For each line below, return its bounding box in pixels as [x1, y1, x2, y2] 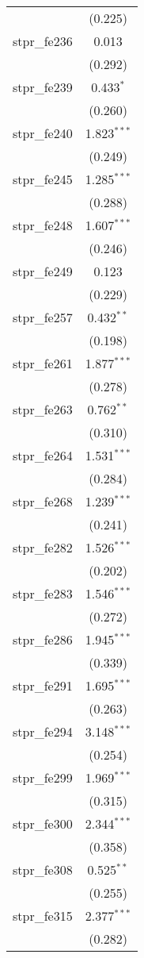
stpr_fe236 [13, 32, 73, 50]
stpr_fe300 [13, 814, 73, 833]
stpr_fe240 [13, 124, 73, 142]
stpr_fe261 [13, 354, 73, 372]
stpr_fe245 [13, 170, 73, 188]
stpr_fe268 [13, 492, 73, 510]
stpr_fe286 [13, 630, 73, 648]
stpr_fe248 [13, 216, 73, 234]
